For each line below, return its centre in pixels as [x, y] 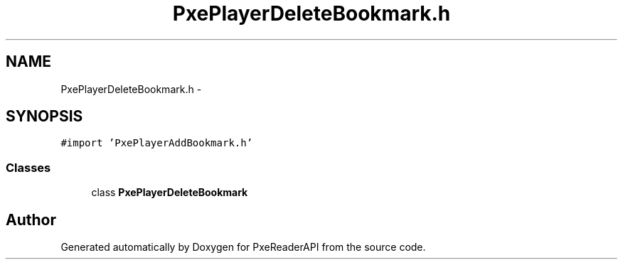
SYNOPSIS [44, 117]
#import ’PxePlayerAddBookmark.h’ [157, 143]
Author [31, 220]
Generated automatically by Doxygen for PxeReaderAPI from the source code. [243, 247]
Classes [28, 167]
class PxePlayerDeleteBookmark [170, 193]
